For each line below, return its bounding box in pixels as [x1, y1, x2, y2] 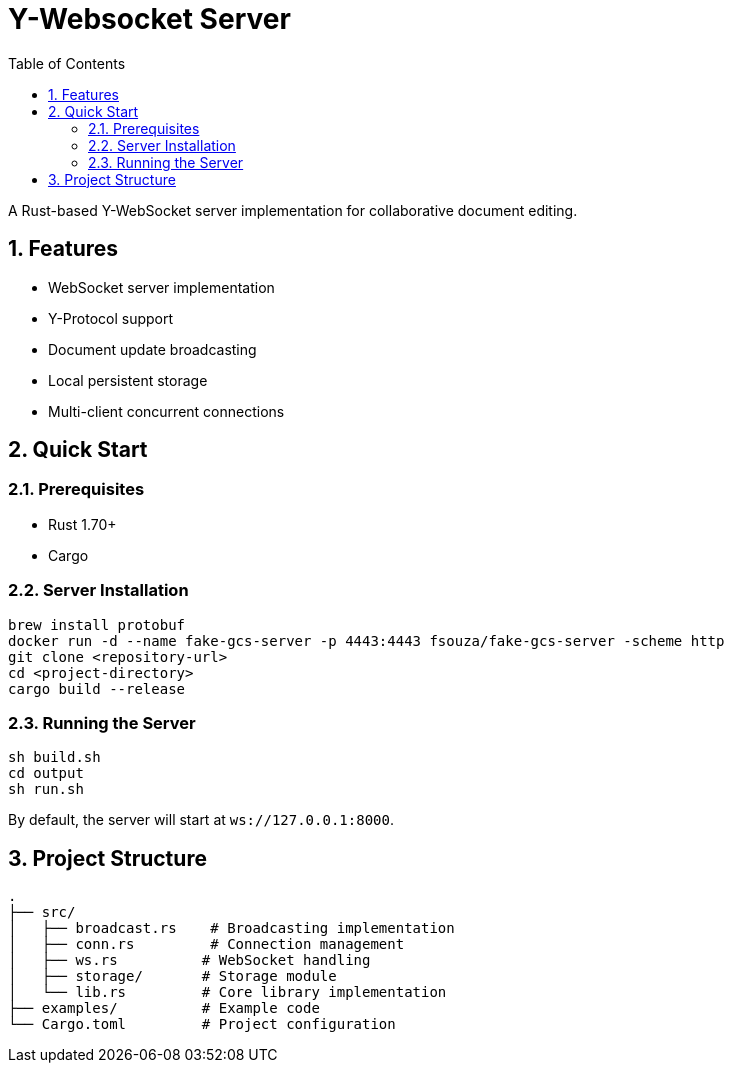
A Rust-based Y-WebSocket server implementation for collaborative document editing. [8, 201, 578, 219]
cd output [8, 765, 84, 782]
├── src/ [8, 904, 76, 921]
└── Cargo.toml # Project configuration [8, 1016, 396, 1033]
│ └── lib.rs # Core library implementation [8, 984, 447, 1001]
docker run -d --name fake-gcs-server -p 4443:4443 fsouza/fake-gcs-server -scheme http [8, 632, 725, 649]
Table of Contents [8, 54, 126, 72]
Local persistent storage [48, 371, 208, 389]
